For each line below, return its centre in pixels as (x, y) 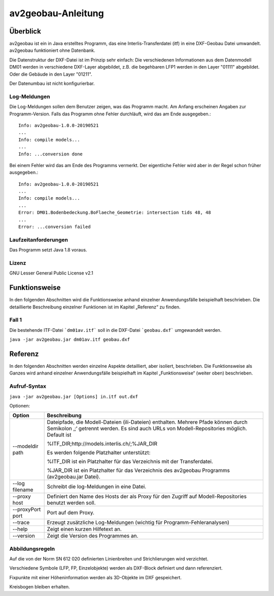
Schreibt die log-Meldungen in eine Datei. (97, 487)
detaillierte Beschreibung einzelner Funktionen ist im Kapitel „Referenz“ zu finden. (95, 307)
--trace (21, 522)
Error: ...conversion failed (55, 227)
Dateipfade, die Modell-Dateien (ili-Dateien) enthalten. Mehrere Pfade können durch (147, 422)
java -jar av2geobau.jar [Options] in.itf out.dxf (74, 397)
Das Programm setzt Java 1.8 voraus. (48, 250)
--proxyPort (27, 510)
